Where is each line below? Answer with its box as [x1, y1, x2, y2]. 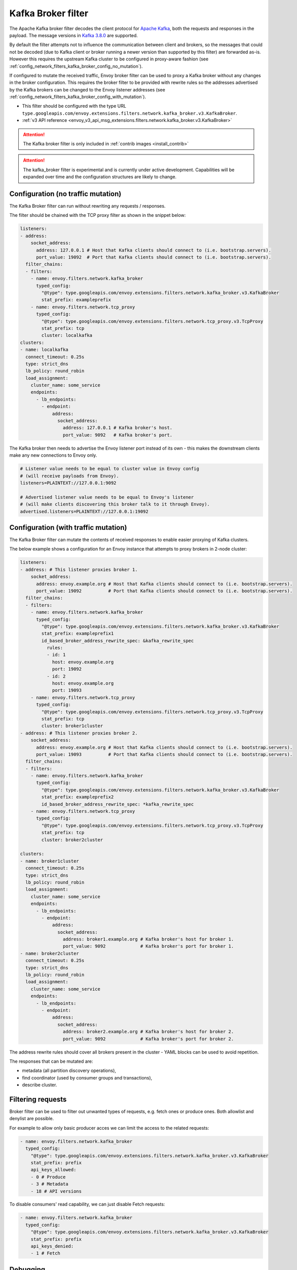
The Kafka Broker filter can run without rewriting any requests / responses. [9, 203, 166, 209]
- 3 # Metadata [30, 1181, 68, 1187]
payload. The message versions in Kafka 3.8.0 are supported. [9, 32, 138, 38]
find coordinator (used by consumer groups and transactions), [22, 1074, 153, 1081]
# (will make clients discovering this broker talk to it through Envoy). [20, 501, 210, 507]
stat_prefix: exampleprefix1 [41, 630, 114, 637]
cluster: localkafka [41, 333, 93, 338]
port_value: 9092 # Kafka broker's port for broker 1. [62, 943, 234, 949]
